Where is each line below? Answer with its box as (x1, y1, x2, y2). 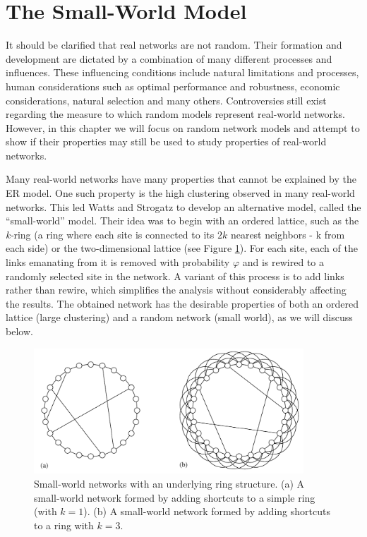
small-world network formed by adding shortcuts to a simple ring (34, 490, 315, 505)
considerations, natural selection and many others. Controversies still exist (6, 92, 327, 107)
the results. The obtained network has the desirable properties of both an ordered (6, 296, 359, 310)
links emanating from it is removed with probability (6, 255, 230, 270)
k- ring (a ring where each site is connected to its (6, 227, 215, 241)
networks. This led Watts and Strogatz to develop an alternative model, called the (6, 199, 361, 214)
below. (6, 324, 33, 338)
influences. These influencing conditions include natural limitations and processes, (6, 65, 359, 80)
